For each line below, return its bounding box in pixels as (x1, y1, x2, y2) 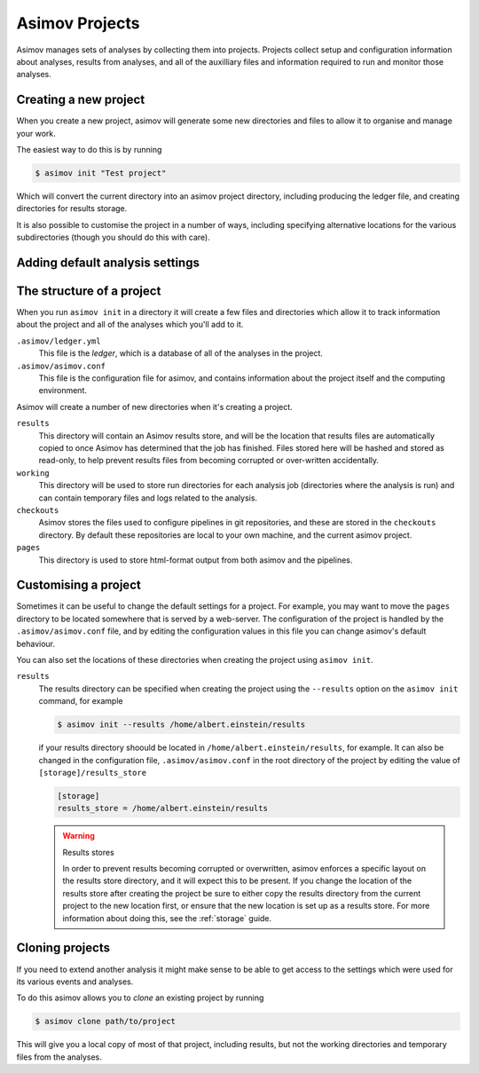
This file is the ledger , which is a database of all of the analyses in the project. (38, 348, 324, 359)
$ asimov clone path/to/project (35, 1016, 177, 1027)
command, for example (38, 696, 123, 706)
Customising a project (16, 578, 141, 593)
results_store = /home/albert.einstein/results (57, 803, 268, 814)
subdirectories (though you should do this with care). (16, 232, 210, 243)
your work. (16, 128, 57, 138)
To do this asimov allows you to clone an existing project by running (16, 992, 264, 1003)
